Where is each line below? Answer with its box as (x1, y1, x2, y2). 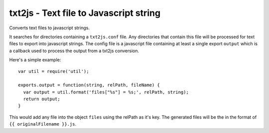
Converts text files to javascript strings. (9, 25, 90, 31)
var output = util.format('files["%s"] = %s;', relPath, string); (23, 89, 189, 95)
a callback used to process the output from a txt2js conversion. (9, 48, 139, 54)
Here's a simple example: (9, 57, 61, 63)
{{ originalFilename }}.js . (9, 121, 77, 127)
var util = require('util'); (18, 68, 89, 74)
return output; (23, 96, 60, 102)
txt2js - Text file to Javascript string (9, 7, 161, 18)
